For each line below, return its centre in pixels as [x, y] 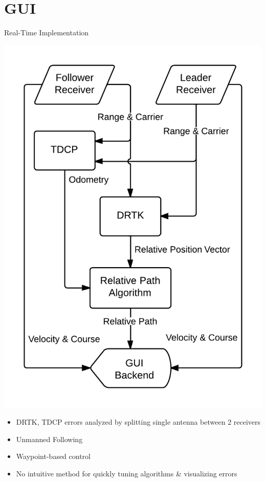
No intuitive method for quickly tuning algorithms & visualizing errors [127, 474]
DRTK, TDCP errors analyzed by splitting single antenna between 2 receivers [138, 422]
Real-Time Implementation [47, 32]
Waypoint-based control [53, 456]
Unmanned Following [49, 439]
